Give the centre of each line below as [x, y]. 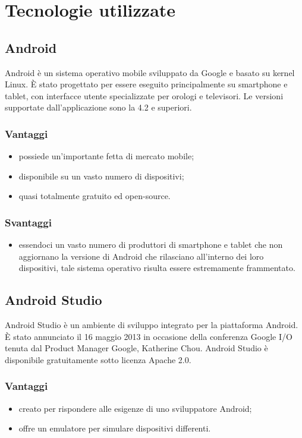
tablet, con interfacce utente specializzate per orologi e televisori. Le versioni [144, 95]
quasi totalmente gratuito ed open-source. [95, 196]
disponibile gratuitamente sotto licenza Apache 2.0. [98, 359]
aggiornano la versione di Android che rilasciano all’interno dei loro [141, 256]
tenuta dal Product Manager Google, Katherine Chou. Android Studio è [136, 348]
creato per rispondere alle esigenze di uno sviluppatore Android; [135, 408]
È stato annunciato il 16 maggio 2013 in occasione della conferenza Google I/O [149, 336]
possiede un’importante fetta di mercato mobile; [106, 156]
